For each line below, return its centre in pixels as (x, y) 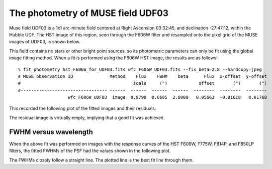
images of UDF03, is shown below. (45, 42)
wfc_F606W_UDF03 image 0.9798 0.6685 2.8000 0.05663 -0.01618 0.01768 (167, 97)
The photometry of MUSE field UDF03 (89, 13)
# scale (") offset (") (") (142, 83)
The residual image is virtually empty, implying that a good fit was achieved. (87, 118)
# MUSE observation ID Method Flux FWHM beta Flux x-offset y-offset (142, 76)
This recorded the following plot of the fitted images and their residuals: (83, 108)
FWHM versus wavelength (51, 132)
